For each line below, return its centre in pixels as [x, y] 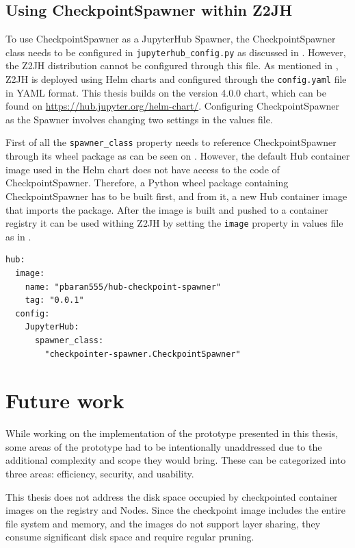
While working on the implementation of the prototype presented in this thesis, [172, 433]
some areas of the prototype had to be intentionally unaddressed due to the [164, 446]
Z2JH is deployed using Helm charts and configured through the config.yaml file [176, 79]
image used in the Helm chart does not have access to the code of [143, 169]
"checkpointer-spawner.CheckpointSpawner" [143, 354]
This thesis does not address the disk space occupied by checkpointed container [172, 496]
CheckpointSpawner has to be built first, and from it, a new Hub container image [176, 196]
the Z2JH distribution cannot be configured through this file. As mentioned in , [172, 65]
